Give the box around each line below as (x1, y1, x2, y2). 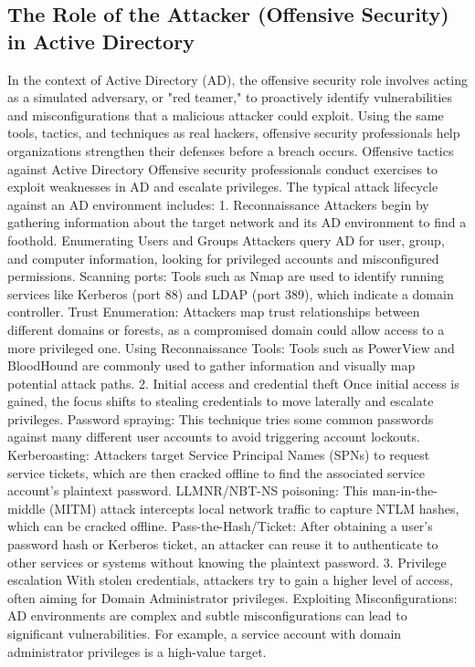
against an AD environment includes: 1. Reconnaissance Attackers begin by (7, 194, 429, 214)
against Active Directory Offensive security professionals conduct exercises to (7, 159, 438, 178)
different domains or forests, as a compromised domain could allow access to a (7, 319, 445, 339)
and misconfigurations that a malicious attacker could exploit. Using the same (7, 105, 444, 124)
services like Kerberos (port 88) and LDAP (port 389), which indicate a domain (7, 284, 454, 303)
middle (7, 498, 46, 517)
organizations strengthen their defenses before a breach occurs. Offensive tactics (7, 141, 454, 160)
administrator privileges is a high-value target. (7, 641, 267, 661)
